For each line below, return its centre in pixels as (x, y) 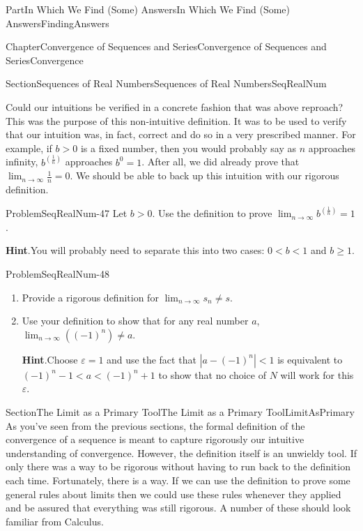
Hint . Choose (50, 359)
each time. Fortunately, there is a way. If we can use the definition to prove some (178, 480)
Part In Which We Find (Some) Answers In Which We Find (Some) (148, 9)
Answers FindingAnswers (57, 23)
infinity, (22, 162)
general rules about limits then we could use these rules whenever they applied (173, 494)
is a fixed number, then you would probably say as (188, 148)
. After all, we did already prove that (221, 162)
